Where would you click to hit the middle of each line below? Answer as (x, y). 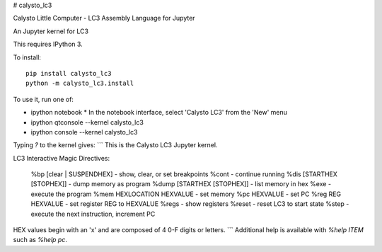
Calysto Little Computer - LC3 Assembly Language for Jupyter (104, 18)
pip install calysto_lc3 (69, 73)
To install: (27, 57)
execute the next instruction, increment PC (93, 214)
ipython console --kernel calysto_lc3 (84, 132)
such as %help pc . (40, 240)
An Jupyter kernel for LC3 (51, 31)
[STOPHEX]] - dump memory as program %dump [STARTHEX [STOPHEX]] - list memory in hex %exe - (181, 184)
